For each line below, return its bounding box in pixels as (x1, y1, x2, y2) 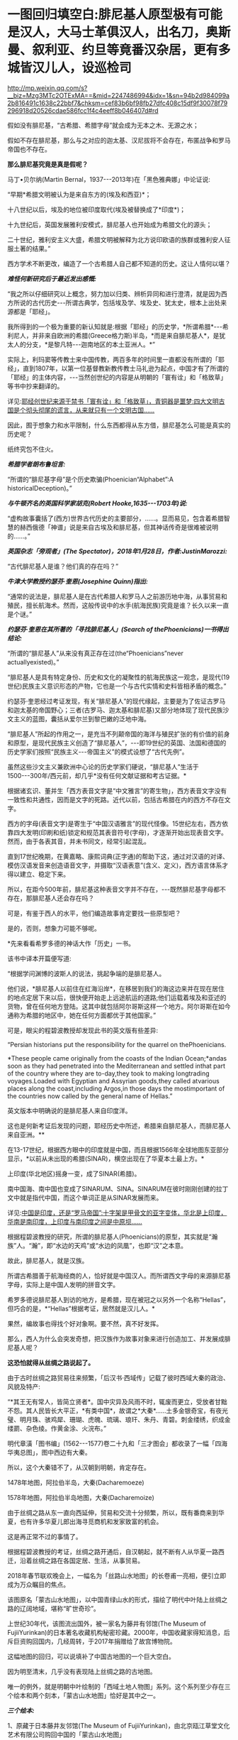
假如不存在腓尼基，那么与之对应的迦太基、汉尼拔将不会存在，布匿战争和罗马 (7, 136, 231, 144)
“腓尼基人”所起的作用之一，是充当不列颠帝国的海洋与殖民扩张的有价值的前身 (7, 729, 230, 738)
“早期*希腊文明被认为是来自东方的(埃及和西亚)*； (7, 190, 152, 199)
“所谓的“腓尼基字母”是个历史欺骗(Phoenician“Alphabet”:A (7, 475, 174, 483)
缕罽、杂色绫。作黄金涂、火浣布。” (7, 1424, 107, 1433)
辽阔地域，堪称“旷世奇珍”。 (19, 1604, 101, 1612)
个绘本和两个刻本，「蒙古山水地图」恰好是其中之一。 (7, 1691, 159, 1700)
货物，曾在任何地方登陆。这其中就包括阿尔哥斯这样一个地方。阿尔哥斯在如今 (7, 1002, 231, 1010)
